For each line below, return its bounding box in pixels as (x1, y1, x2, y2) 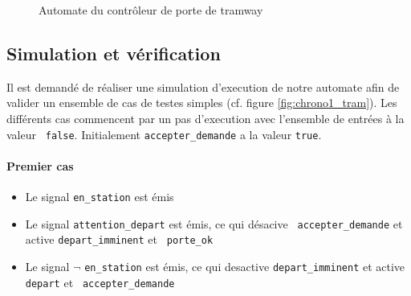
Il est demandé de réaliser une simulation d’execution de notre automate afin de (6, 78, 400, 95)
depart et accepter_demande (25, 273, 175, 290)
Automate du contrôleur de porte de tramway (39, 2, 263, 18)
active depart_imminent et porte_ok (25, 231, 214, 248)
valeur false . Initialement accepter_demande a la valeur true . (6, 125, 322, 142)
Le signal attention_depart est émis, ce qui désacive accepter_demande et (25, 215, 403, 232)
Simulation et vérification (6, 40, 221, 65)
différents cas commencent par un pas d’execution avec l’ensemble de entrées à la (6, 109, 405, 126)
